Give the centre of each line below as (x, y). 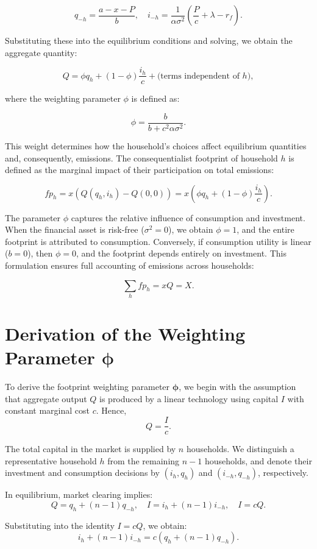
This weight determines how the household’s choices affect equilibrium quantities (156, 145)
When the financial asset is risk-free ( (75, 229)
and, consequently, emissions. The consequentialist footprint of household (141, 158)
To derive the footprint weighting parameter (87, 387)
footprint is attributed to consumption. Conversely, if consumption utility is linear (158, 241)
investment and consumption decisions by (82, 473)
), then (40, 253)
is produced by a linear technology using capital (189, 398)
